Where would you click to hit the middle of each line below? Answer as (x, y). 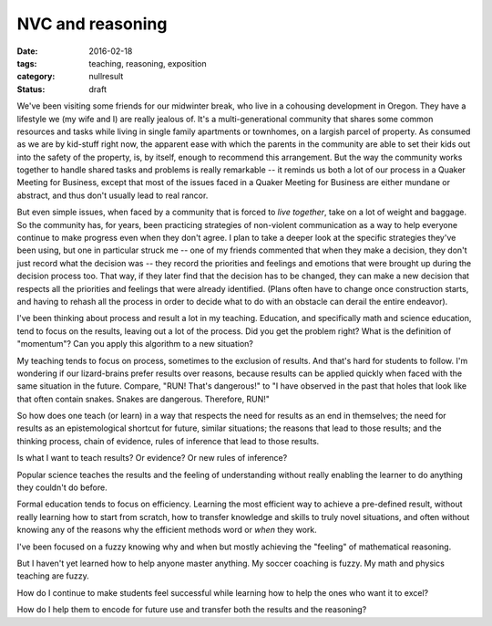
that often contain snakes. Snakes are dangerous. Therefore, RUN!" (143, 399)
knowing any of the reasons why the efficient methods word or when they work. (167, 530)
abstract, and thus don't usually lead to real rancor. (113, 195)
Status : (31, 89)
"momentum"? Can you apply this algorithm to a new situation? (135, 344)
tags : (27, 63)
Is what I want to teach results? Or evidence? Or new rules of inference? (152, 458)
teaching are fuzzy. (53, 576)
